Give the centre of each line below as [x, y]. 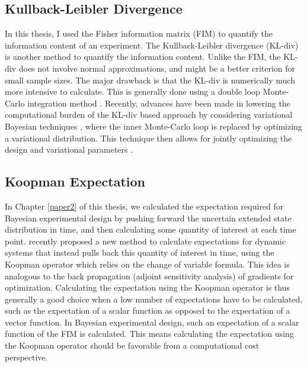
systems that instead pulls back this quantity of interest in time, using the [140, 252]
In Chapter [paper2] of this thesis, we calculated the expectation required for [144, 206]
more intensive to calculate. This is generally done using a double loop [132, 91]
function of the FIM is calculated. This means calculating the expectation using [149, 334]
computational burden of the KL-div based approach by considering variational [149, 115]
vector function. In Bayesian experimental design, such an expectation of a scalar [152, 322]
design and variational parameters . [69, 149]
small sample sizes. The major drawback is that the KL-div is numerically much [150, 80]
